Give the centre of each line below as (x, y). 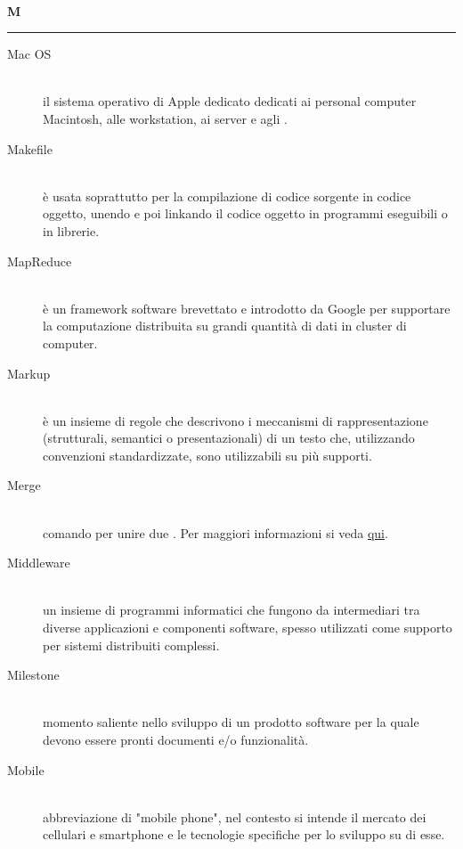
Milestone (33, 675)
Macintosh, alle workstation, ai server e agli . (165, 118)
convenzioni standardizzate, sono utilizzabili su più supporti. (207, 455)
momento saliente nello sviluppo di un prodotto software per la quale (231, 722)
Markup (29, 373)
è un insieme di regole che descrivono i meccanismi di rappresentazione (236, 420)
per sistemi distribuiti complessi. (131, 645)
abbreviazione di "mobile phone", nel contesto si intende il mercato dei (235, 816)
